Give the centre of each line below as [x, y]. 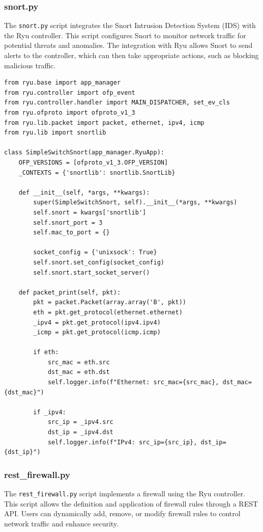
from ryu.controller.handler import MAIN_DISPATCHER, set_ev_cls [117, 103]
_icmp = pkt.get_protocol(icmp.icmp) [97, 332]
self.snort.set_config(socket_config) [99, 262]
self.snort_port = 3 [68, 222]
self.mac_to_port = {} [71, 233]
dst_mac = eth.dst [79, 372]
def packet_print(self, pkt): [70, 292]
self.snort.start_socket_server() [92, 272]
